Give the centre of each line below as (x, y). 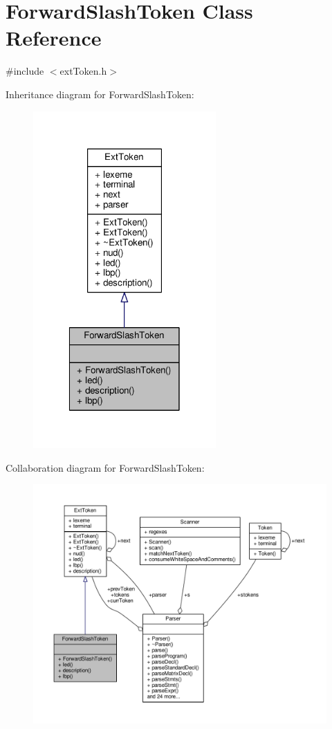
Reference (54, 38)
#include (25, 71)
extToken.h (83, 71)
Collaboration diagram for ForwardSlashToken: (105, 467)
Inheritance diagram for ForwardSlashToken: (100, 94)
